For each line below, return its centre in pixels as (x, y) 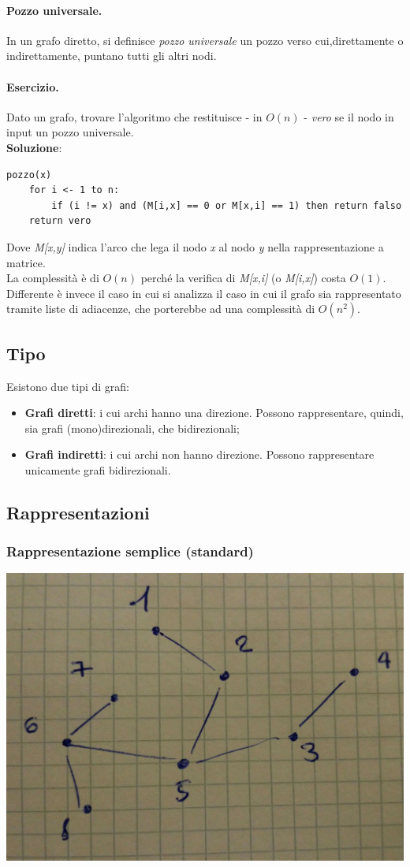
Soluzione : (34, 147)
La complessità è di (53, 278)
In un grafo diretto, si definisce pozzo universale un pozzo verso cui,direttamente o (205, 40)
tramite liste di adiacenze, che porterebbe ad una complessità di (161, 309)
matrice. (26, 262)
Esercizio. (33, 86)
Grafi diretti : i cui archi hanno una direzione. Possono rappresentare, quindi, (214, 413)
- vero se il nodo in (349, 116)
